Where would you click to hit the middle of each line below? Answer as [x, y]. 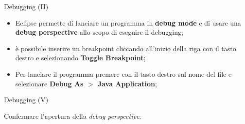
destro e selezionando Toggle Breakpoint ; [80, 58]
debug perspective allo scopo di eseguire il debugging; [99, 32]
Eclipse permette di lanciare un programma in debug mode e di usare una [128, 22]
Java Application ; [127, 83]
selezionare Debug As [49, 83]
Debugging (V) [26, 100]
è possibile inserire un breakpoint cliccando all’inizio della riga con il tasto [126, 48]
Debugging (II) [26, 6]
